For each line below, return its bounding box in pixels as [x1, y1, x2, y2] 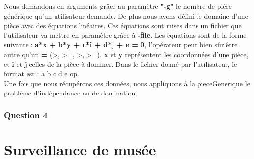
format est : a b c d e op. [4, 68, 79, 79]
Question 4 [4, 108, 48, 121]
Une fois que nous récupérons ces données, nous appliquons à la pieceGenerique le [4, 78, 250, 88]
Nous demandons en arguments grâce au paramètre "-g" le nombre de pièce [4, 1, 232, 11]
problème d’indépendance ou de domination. [4, 88, 138, 98]
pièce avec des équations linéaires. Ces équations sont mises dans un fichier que [4, 20, 242, 31]
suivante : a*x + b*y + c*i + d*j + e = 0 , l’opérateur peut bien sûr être [4, 39, 238, 50]
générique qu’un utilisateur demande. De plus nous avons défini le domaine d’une [4, 10, 248, 21]
